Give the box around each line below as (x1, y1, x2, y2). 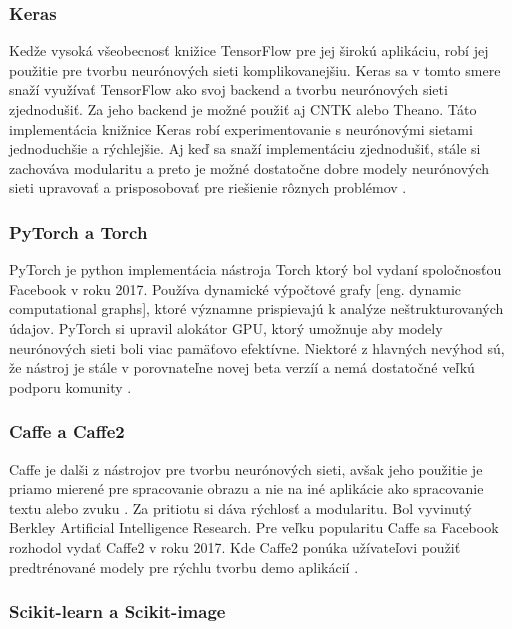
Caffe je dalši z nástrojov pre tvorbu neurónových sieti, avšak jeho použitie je (9, 458, 483, 479)
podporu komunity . (9, 376, 132, 397)
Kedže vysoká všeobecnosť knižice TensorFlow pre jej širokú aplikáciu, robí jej (9, 40, 489, 61)
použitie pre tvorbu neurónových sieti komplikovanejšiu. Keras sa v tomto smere (9, 59, 501, 80)
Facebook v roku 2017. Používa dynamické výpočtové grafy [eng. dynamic (9, 278, 461, 299)
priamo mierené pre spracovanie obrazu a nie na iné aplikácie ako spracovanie (9, 478, 484, 499)
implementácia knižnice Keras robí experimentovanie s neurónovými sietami (9, 118, 473, 139)
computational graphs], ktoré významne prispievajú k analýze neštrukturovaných (9, 298, 504, 319)
